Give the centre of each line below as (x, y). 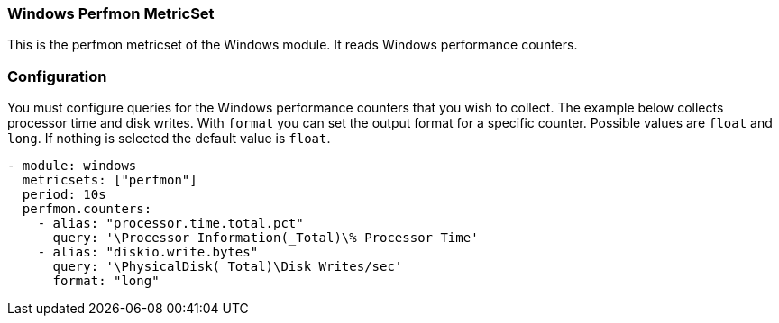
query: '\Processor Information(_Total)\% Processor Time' (266, 238)
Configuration (57, 76)
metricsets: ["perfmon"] (110, 180)
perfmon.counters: (87, 209)
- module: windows (72, 166)
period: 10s (64, 195)
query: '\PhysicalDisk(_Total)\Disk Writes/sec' (228, 267)
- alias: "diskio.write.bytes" (148, 252)
